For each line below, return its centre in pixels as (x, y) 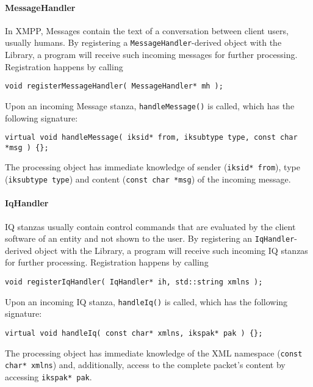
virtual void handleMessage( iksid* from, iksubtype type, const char (151, 138)
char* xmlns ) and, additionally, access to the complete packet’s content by (145, 365)
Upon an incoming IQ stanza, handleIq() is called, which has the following (146, 301)
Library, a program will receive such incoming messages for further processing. (151, 55)
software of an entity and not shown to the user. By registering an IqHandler (150, 238)
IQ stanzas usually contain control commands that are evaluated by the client (150, 226)
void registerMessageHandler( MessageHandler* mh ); (114, 86)
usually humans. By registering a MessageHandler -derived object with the (143, 42)
